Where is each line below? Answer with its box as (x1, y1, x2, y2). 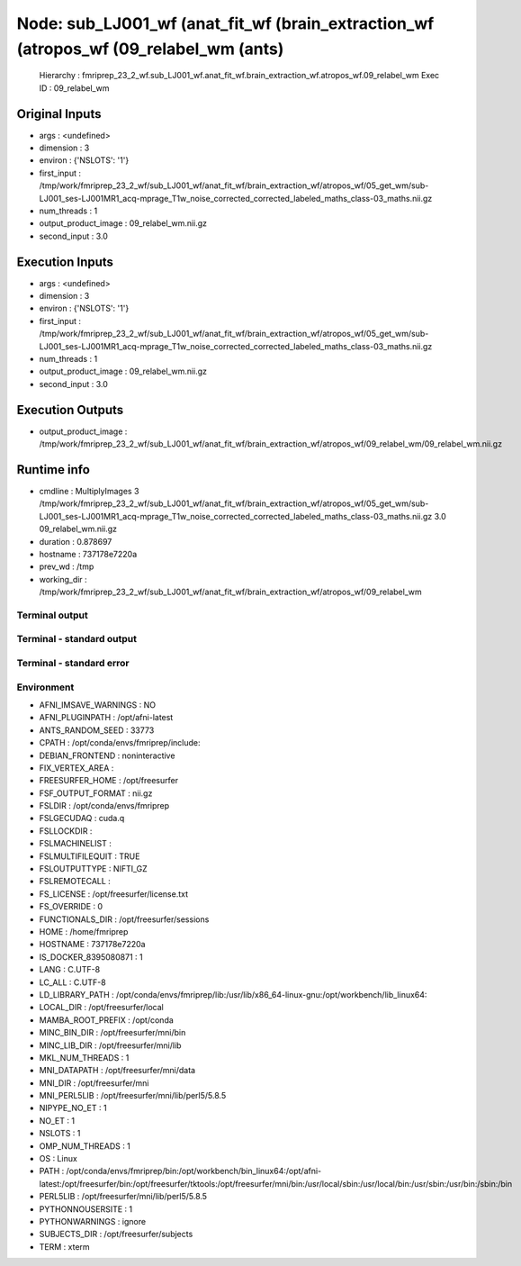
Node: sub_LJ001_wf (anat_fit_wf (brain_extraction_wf (16, 14, 435, 33)
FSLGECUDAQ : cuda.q (39, 813, 125, 824)
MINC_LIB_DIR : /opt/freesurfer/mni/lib (39, 1040, 182, 1051)
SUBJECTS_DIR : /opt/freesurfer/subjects (39, 1229, 193, 1240)
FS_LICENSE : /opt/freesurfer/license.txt (39, 888, 189, 900)
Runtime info (16, 462, 90, 477)
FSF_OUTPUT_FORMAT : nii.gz (39, 788, 153, 799)
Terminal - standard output (16, 633, 137, 646)
